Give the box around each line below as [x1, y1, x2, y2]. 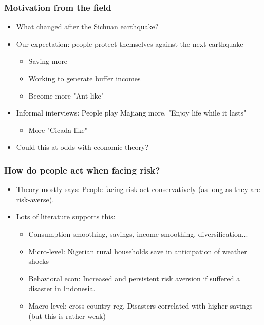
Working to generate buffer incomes [28, 73, 141, 83]
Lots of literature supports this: [16, 211, 116, 222]
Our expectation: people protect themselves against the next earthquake [16, 38, 243, 49]
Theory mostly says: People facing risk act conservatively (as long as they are [16, 184, 260, 195]
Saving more [28, 55, 68, 66]
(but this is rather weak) [28, 310, 106, 321]
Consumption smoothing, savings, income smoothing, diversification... [28, 228, 248, 239]
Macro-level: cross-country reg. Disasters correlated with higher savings [28, 300, 253, 311]
